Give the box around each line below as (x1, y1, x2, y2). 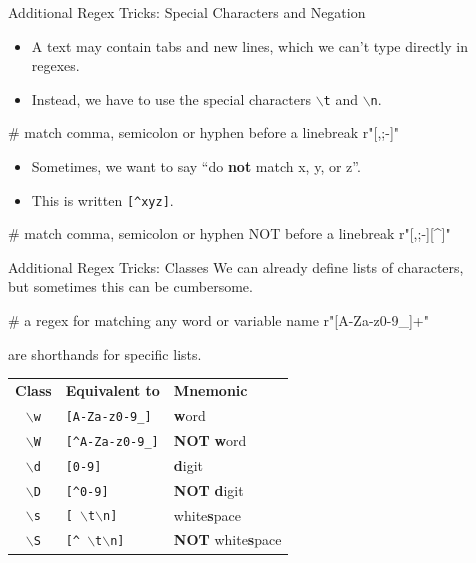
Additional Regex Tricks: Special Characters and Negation (8, 2, 366, 22)
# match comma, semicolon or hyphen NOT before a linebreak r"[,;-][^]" (8, 223, 451, 244)
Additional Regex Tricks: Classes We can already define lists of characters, (8, 256, 464, 277)
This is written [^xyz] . (31, 189, 174, 210)
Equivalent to (65, 380, 160, 400)
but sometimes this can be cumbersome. (8, 276, 253, 297)
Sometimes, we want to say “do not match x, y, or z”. (31, 156, 361, 177)
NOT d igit (173, 479, 244, 500)
